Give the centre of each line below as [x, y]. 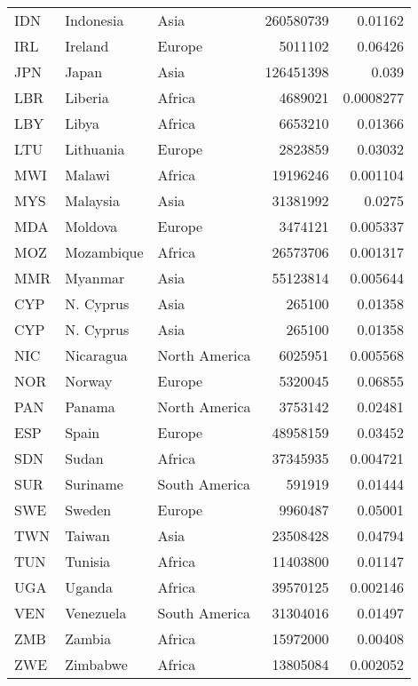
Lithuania [95, 149]
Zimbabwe [96, 664]
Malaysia [92, 200]
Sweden [88, 510]
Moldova [91, 226]
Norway [89, 381]
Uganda [89, 587]
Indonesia [95, 20]
